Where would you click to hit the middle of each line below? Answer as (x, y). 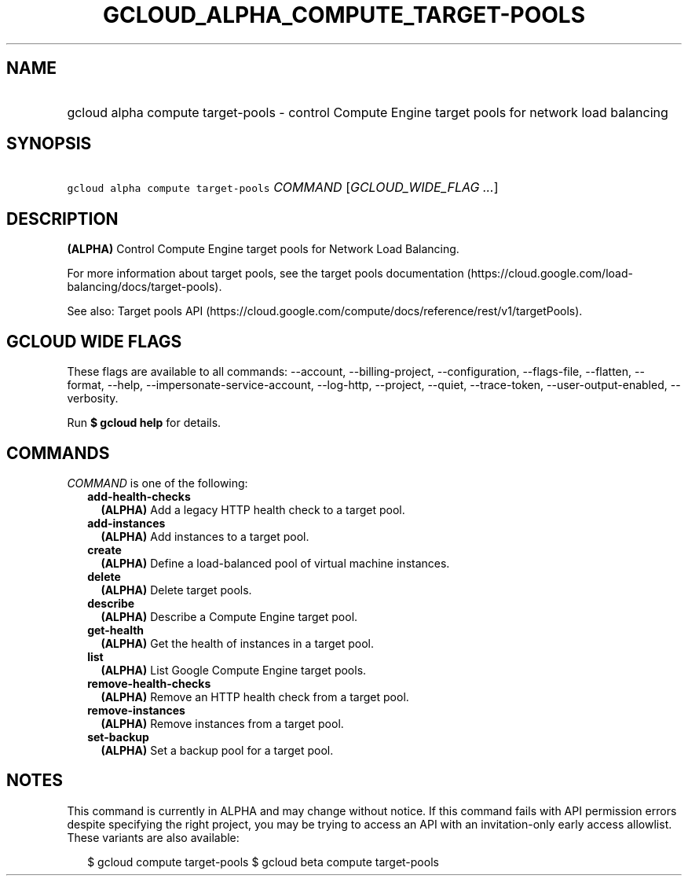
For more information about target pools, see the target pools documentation (265, 274)
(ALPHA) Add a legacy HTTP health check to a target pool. (253, 509)
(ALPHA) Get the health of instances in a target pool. (237, 643)
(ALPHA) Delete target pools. (176, 590)
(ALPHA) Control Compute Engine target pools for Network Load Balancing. (263, 249)
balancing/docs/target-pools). (145, 287)
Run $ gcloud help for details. (144, 423)
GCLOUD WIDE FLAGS (94, 341)
